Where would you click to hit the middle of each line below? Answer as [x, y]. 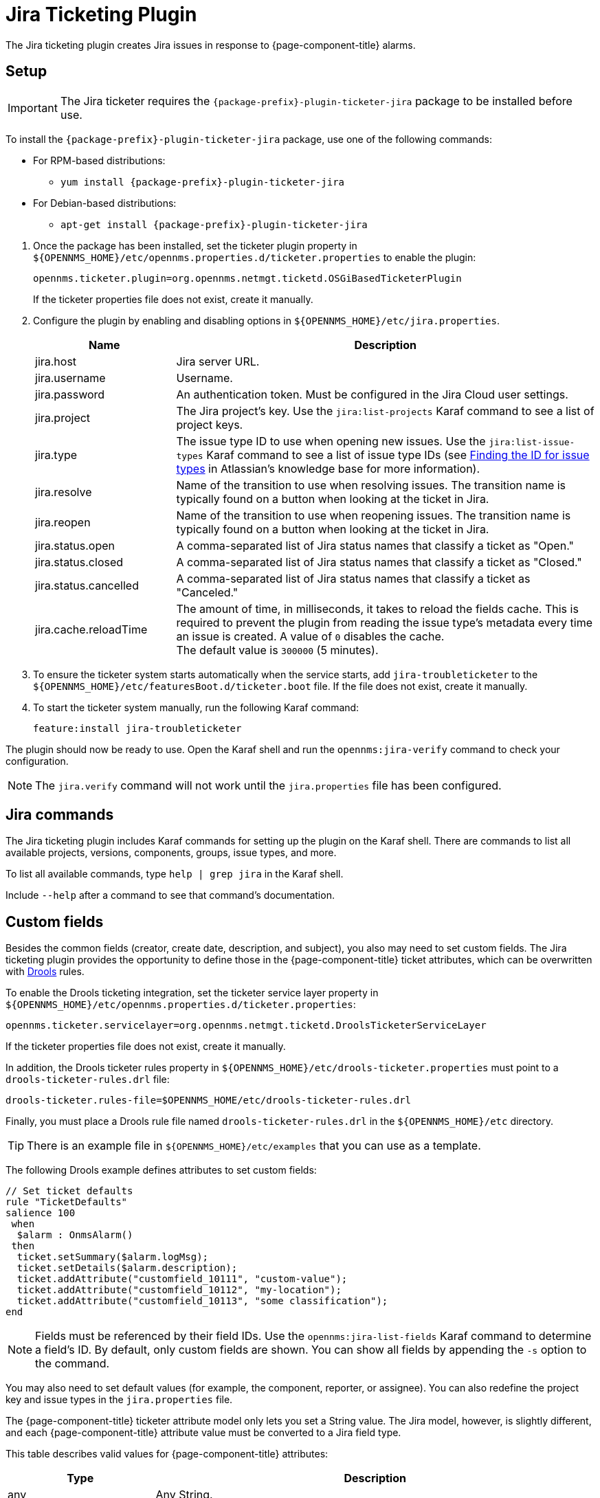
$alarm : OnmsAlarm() [75, 1235]
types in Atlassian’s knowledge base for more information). [328, 468]
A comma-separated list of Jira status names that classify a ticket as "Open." [375, 545]
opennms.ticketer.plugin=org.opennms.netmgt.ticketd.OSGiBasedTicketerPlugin [247, 278]
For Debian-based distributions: [105, 203]
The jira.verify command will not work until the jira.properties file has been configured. [268, 785]
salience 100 [41, 1213]
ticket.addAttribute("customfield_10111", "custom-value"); [182, 1279]
